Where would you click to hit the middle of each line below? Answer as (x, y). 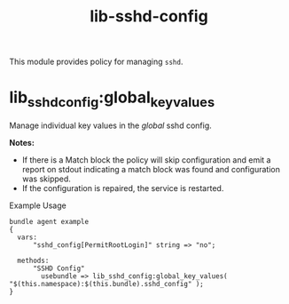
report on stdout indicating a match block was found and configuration (151, 169)
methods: (33, 260)
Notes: (22, 142)
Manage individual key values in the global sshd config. (111, 125)
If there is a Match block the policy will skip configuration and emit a (146, 160)
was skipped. (46, 179)
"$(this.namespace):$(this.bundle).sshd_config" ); (106, 284)
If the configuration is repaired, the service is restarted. (123, 188)
